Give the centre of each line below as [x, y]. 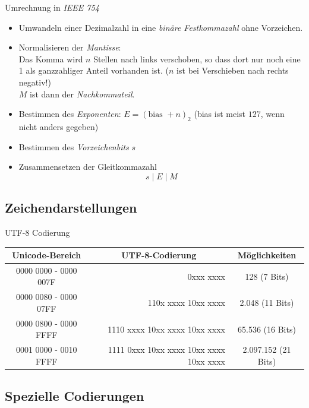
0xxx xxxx [206, 276]
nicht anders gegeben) [59, 126]
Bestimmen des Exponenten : [70, 114]
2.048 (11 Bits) [267, 303]
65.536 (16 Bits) [267, 329]
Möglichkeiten [267, 255]
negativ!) [35, 82]
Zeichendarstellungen [71, 208]
